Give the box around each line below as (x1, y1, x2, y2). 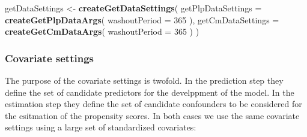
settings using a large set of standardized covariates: (5, 121, 196, 133)
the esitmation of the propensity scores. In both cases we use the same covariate (5, 109, 300, 121)
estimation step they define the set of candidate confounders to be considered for (5, 98, 302, 110)
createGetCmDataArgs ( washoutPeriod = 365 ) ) (5, 25, 199, 38)
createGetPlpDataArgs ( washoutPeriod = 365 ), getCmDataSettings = (5, 13, 279, 26)
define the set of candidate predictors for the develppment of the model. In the (5, 86, 294, 98)
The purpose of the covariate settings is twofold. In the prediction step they (5, 74, 284, 86)
